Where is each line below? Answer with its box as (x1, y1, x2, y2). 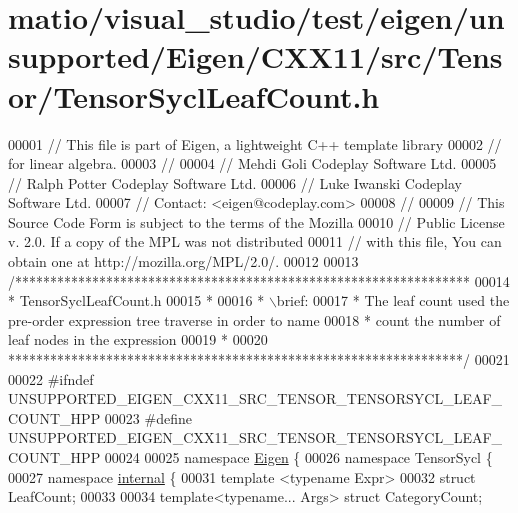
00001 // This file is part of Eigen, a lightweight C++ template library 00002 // (8, 133, 502, 154)
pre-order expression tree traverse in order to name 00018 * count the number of (8, 309, 501, 330)
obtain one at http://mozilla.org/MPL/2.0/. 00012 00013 (8, 251, 359, 272)
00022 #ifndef (8, 368, 94, 389)
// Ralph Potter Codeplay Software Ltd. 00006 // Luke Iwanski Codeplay (8, 172, 462, 193)
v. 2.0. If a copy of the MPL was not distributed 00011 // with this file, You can (8, 231, 502, 252)
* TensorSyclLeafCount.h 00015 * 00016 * (8, 290, 265, 311)
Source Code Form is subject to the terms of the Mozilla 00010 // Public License (8, 211, 505, 232)
